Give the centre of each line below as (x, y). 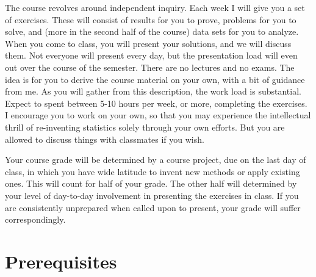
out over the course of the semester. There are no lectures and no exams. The (150, 67)
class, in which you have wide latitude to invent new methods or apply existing (153, 171)
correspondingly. (35, 219)
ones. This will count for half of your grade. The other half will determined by (151, 183)
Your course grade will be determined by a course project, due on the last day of (156, 160)
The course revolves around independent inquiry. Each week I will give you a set (155, 7)
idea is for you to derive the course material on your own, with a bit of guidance (155, 79)
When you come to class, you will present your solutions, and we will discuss (148, 43)
